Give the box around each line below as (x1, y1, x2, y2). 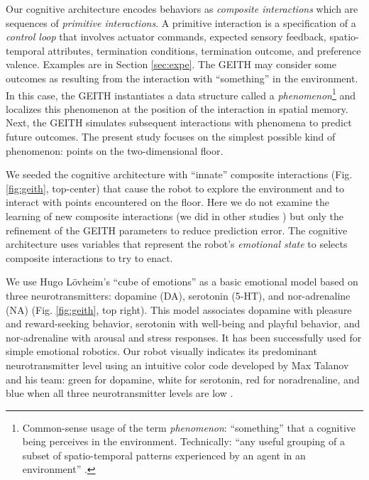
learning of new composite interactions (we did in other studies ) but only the (6, 208, 344, 223)
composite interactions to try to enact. (6, 250, 173, 265)
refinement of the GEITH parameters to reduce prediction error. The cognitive (6, 222, 348, 237)
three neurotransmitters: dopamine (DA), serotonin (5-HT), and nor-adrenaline (6, 288, 351, 302)
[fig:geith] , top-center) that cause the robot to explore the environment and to (6, 180, 345, 195)
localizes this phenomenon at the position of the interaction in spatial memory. (6, 101, 348, 116)
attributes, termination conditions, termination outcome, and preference (48, 43, 361, 58)
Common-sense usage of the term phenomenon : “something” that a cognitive (22, 420, 356, 435)
